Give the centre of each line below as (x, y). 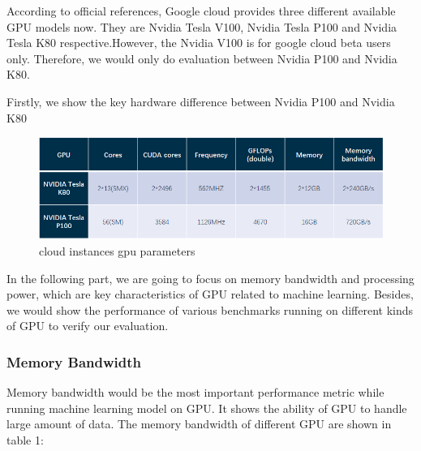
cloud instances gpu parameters (117, 251)
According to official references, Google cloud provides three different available (201, 11)
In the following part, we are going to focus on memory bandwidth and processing (210, 278)
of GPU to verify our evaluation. (88, 326)
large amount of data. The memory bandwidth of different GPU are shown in (199, 424)
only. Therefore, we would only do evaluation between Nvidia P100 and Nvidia (202, 58)
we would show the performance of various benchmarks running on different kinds (210, 309)
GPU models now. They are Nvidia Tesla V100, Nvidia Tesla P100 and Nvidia (202, 26)
